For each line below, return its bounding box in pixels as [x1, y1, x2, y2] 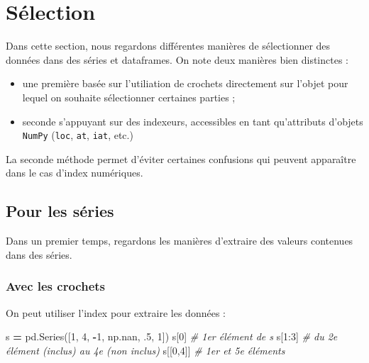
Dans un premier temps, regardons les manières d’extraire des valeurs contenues [6, 233, 353, 248]
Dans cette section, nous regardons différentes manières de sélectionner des [6, 38, 331, 53]
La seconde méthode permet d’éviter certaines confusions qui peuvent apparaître [6, 151, 356, 166]
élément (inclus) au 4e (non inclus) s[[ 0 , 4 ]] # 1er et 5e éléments [6, 342, 285, 357]
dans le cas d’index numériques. [6, 165, 143, 180]
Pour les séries [6, 200, 114, 222]
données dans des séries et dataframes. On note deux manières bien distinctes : [6, 52, 348, 67]
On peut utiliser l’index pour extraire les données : [6, 305, 226, 320]
